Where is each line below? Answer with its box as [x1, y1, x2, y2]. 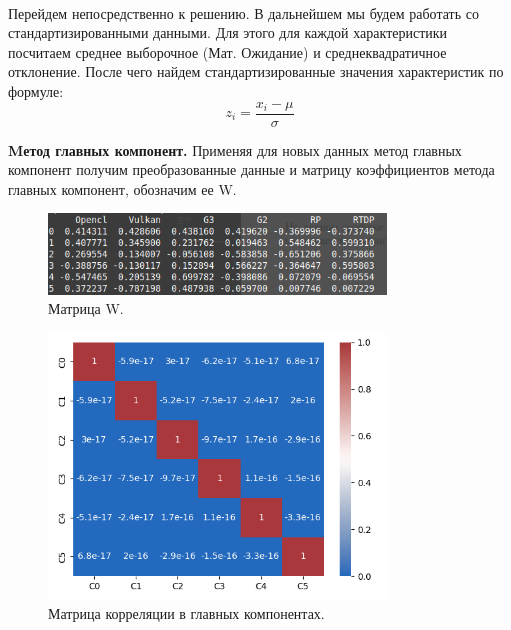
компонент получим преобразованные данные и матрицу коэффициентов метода [8, 159, 495, 180]
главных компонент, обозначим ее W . [8, 178, 237, 199]
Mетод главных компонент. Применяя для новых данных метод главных [8, 139, 462, 160]
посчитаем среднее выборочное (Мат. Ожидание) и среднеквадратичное [8, 41, 447, 62]
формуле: [8, 80, 64, 101]
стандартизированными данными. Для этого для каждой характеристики [8, 22, 448, 43]
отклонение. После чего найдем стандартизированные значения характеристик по [8, 61, 504, 82]
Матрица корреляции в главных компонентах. [48, 603, 325, 624]
